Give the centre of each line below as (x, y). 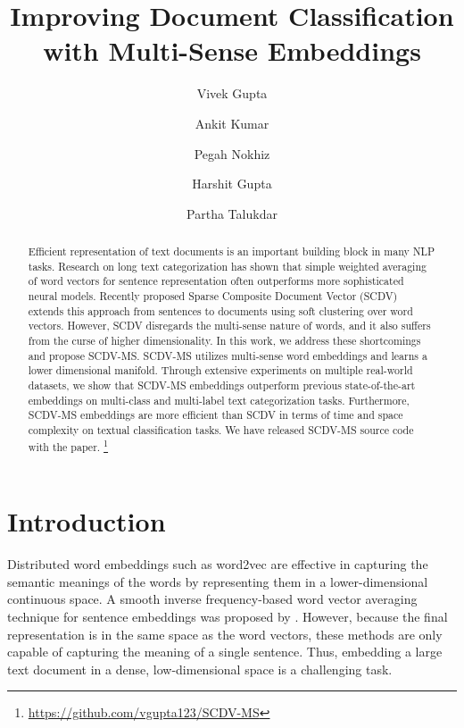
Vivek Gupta (232, 93)
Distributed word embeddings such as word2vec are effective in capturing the (218, 564)
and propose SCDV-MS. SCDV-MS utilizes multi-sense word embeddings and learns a (228, 355)
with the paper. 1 (68, 445)
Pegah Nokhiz (232, 153)
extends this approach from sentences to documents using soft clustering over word (220, 310)
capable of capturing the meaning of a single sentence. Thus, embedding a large (225, 652)
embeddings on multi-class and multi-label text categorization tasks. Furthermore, (219, 400)
